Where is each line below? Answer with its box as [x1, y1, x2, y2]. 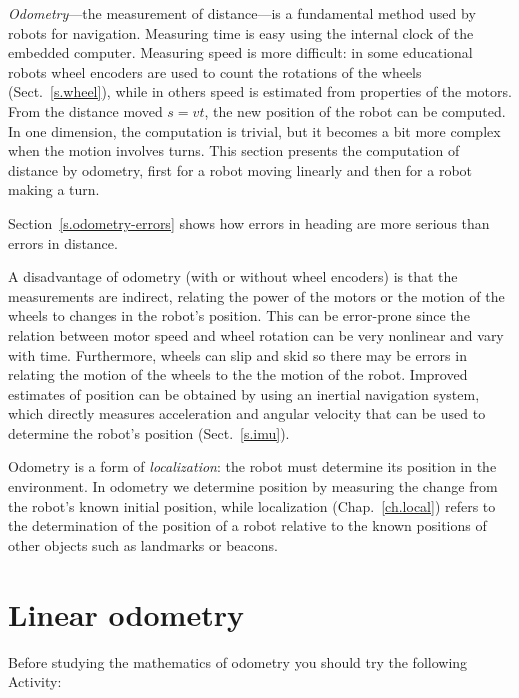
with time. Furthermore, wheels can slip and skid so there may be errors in [8, 344, 467, 365]
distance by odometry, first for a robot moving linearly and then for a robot [8, 159, 473, 180]
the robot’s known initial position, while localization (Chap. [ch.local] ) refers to [8, 495, 496, 516]
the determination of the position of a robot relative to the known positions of [8, 515, 487, 536]
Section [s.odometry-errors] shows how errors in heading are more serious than [8, 212, 490, 233]
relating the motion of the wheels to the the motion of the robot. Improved [8, 364, 468, 385]
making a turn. [8, 179, 100, 200]
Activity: [8, 671, 62, 692]
